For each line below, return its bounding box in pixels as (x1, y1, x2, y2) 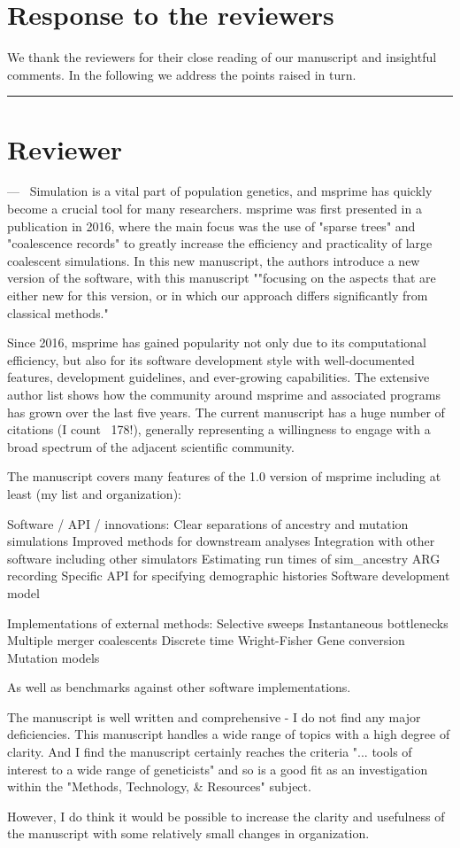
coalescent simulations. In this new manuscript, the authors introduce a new (7, 251, 420, 269)
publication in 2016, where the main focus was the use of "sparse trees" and (7, 216, 416, 235)
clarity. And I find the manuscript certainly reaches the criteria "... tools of (7, 743, 412, 761)
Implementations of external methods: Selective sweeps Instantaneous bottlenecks (7, 613, 448, 632)
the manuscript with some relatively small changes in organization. (7, 824, 370, 843)
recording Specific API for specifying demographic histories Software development (7, 566, 450, 585)
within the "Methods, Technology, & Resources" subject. (7, 777, 311, 796)
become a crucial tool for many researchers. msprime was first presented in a (7, 199, 422, 218)
